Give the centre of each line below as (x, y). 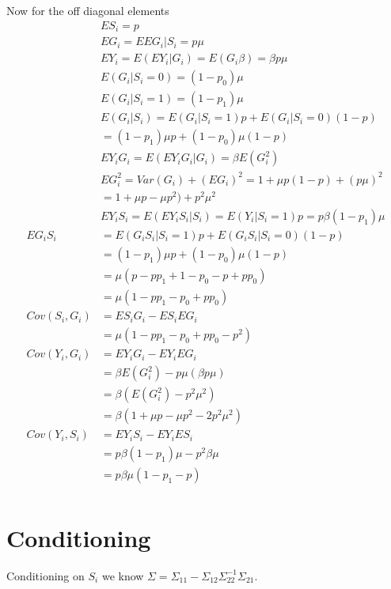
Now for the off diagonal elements (88, 10)
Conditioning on (46, 575)
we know (123, 575)
